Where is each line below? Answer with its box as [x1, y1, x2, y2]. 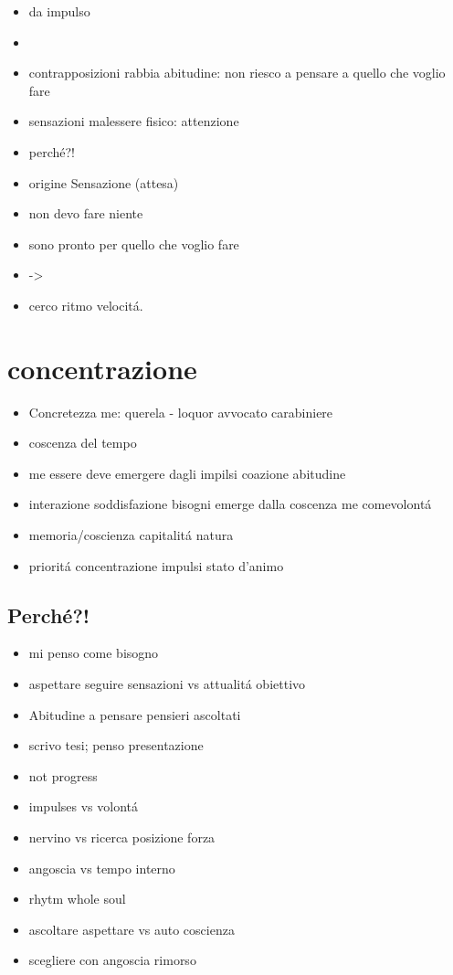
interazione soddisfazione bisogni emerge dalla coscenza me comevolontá [28, 494, 432, 514]
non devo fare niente [28, 204, 143, 223]
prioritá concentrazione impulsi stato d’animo [28, 556, 284, 575]
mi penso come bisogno [28, 643, 159, 662]
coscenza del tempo [28, 433, 137, 452]
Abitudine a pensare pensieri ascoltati [28, 705, 241, 724]
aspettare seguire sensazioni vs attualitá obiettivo [28, 674, 306, 694]
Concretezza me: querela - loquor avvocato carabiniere [28, 402, 333, 421]
